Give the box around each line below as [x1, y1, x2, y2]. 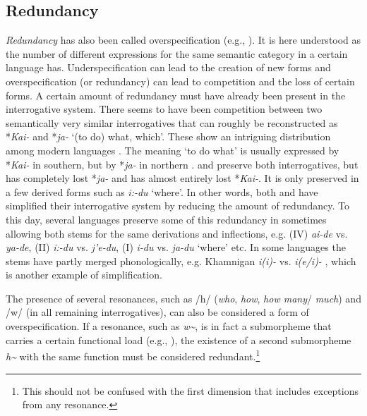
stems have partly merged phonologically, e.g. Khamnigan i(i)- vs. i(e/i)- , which [6, 253, 356, 268]
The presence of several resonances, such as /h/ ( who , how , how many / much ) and [6, 290, 361, 305]
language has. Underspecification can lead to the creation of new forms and [6, 60, 331, 75]
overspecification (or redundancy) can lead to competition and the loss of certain [6, 73, 355, 88]
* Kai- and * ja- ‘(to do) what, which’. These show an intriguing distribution [6, 129, 331, 144]
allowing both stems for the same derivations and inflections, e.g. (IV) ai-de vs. [6, 226, 348, 240]
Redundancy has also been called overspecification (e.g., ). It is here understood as [6, 32, 361, 47]
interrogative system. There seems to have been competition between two [6, 102, 323, 116]
